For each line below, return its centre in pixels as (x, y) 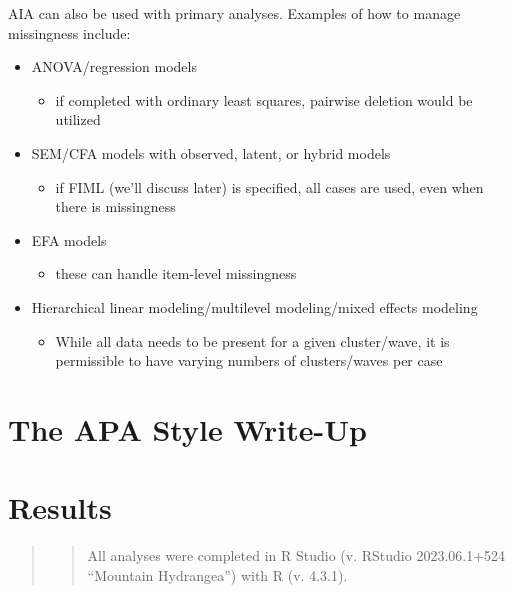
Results (60, 507)
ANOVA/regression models (114, 66)
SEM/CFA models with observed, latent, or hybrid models (211, 152)
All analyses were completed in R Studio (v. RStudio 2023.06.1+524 (296, 555)
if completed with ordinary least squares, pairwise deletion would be (264, 99)
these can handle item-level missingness (176, 273)
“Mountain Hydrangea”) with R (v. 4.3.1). (217, 574)
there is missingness (115, 206)
